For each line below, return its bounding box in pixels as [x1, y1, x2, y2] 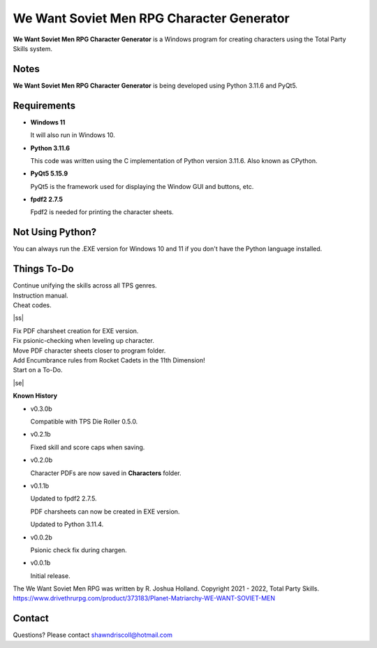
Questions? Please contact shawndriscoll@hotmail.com [13, 631, 172, 640]
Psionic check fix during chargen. [30, 546, 127, 554]
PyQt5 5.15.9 [30, 169, 68, 178]
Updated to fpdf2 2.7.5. [30, 494, 97, 503]
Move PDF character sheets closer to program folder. [13, 346, 166, 355]
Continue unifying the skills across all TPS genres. [13, 281, 157, 290]
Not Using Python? [13, 226, 97, 238]
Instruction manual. [13, 291, 69, 300]
